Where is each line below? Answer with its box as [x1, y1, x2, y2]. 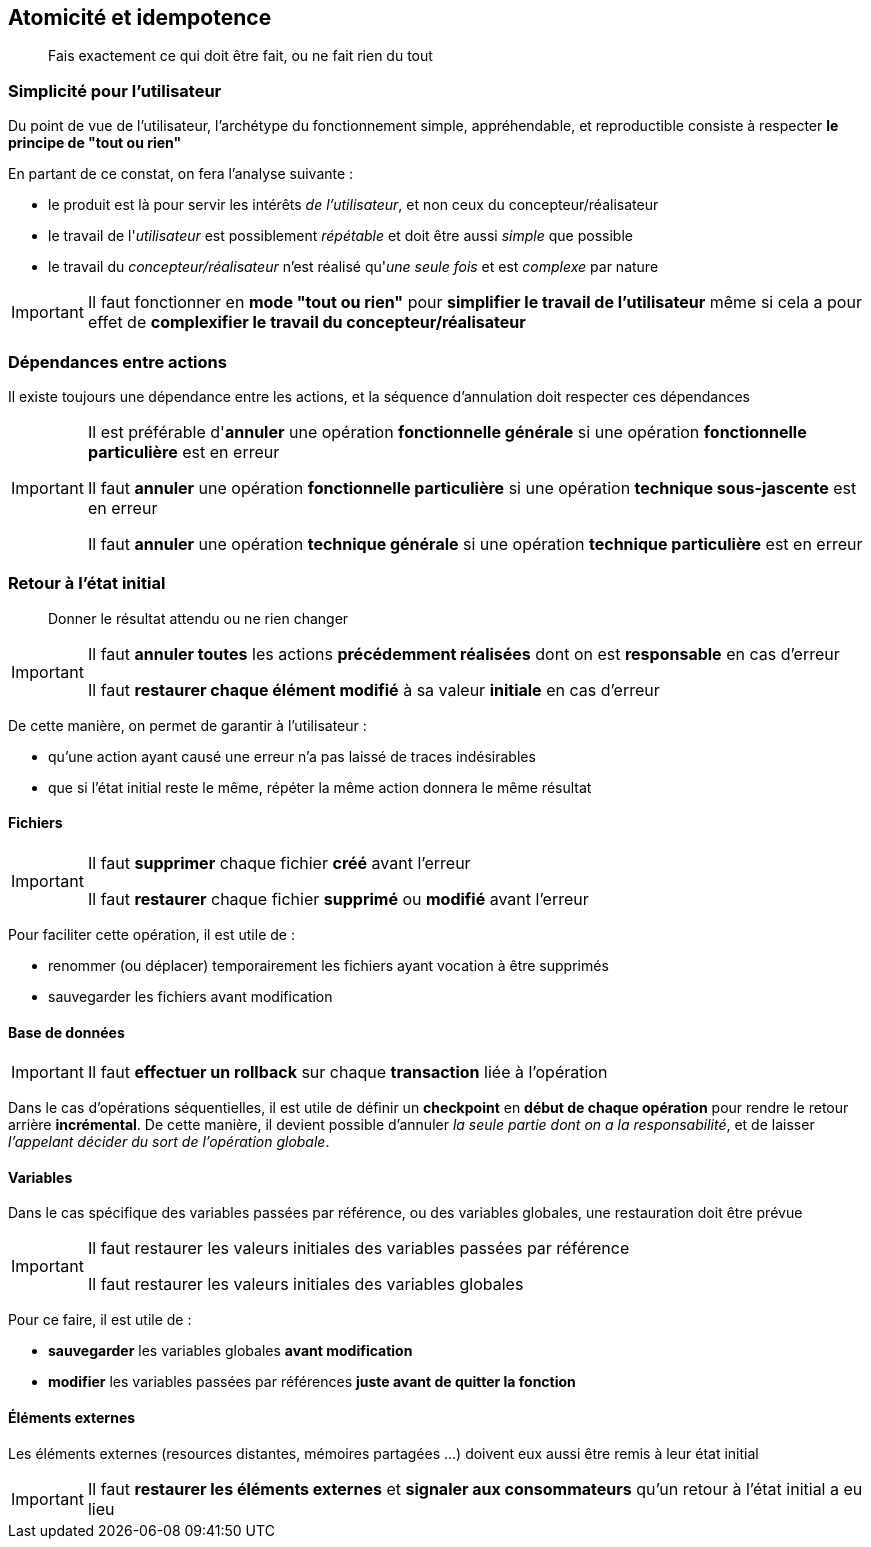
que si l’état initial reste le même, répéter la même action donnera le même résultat [48, 778, 592, 796]
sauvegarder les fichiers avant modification [48, 987, 333, 1005]
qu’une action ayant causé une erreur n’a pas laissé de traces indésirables [48, 747, 536, 765]
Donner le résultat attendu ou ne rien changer [48, 609, 349, 627]
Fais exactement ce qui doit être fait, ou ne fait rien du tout [48, 47, 433, 65]
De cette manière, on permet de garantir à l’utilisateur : [8, 716, 367, 734]
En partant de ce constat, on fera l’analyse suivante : [8, 165, 354, 183]
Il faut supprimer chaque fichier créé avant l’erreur [87, 852, 471, 873]
